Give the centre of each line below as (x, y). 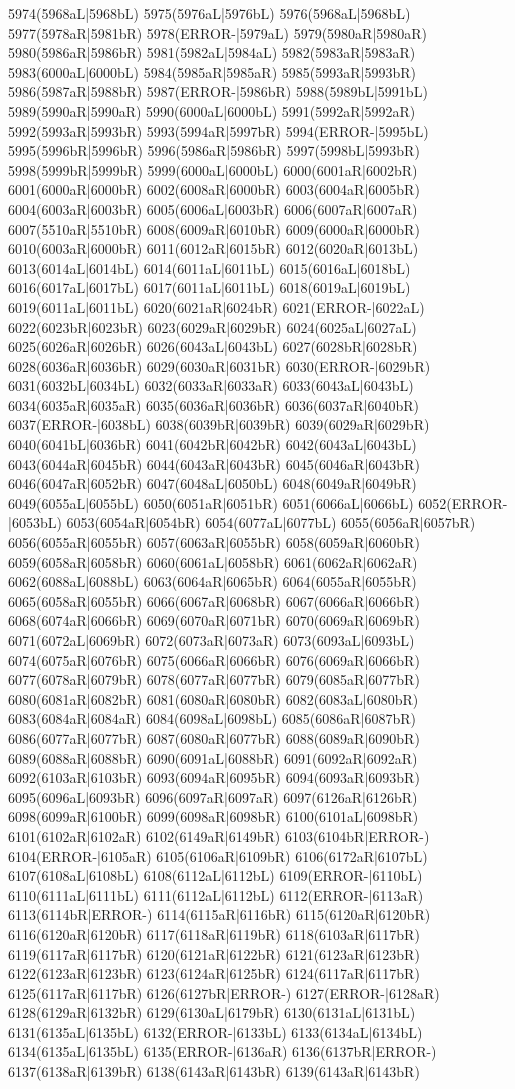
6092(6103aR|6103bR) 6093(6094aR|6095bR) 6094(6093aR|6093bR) (214, 777)
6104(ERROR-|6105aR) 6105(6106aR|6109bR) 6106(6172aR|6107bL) (218, 855)
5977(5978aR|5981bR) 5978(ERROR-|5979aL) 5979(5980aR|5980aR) (218, 32)
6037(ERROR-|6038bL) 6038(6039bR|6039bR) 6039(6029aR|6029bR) (219, 424)
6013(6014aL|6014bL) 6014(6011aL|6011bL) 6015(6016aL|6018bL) (209, 267)
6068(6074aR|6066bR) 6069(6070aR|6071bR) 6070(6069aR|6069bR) (214, 620)
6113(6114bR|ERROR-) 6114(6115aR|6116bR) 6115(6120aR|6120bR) (219, 914)
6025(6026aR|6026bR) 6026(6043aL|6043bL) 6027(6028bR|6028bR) (213, 346)
